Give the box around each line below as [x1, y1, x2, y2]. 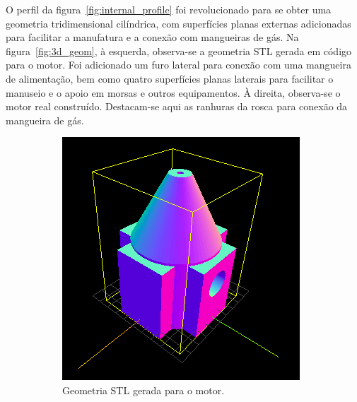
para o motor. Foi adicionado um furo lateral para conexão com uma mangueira [6, 57, 351, 72]
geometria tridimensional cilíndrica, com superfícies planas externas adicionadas [6, 16, 351, 30]
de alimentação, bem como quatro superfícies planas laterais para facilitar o [6, 71, 334, 85]
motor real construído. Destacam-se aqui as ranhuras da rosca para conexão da [6, 99, 348, 114]
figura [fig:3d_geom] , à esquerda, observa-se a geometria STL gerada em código [6, 43, 352, 58]
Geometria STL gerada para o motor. [62, 382, 225, 397]
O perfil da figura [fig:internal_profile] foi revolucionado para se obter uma [6, 2, 332, 16]
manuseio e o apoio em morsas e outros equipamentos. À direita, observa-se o [6, 85, 341, 100]
